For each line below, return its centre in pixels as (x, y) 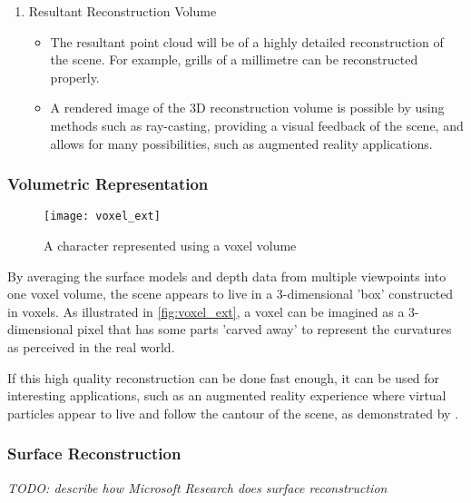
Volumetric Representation (108, 184)
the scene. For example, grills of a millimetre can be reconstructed (234, 59)
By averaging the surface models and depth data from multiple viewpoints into (227, 276)
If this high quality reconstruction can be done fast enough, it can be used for (224, 377)
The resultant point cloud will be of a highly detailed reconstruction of (247, 41)
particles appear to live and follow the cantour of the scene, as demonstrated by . (233, 413)
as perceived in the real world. (91, 347)
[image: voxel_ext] (102, 217)
